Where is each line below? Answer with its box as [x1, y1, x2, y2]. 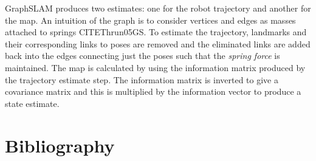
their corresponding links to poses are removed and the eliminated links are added [5, 37, 311, 50]
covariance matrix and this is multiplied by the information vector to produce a [5, 85, 301, 98]
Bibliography [5, 132, 115, 157]
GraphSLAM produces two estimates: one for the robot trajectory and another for [5, 2, 311, 14]
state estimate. [5, 97, 60, 109]
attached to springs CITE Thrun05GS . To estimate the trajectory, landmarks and [5, 26, 307, 38]
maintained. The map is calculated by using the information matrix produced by [5, 61, 306, 74]
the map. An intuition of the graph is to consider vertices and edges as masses [5, 13, 296, 26]
